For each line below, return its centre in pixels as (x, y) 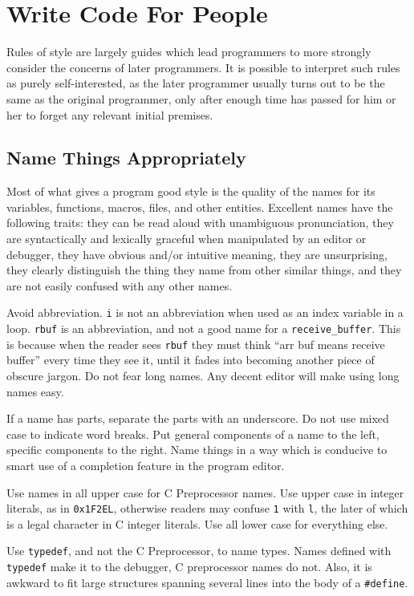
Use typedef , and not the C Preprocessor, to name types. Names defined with (199, 551)
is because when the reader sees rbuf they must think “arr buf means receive (196, 344)
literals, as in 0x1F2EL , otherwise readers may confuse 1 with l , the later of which (207, 508)
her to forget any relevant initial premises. (110, 114)
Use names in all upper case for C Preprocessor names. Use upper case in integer (205, 492)
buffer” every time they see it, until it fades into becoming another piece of (191, 360)
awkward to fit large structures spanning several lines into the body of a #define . (207, 582)
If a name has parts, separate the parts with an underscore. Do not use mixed (198, 418)
